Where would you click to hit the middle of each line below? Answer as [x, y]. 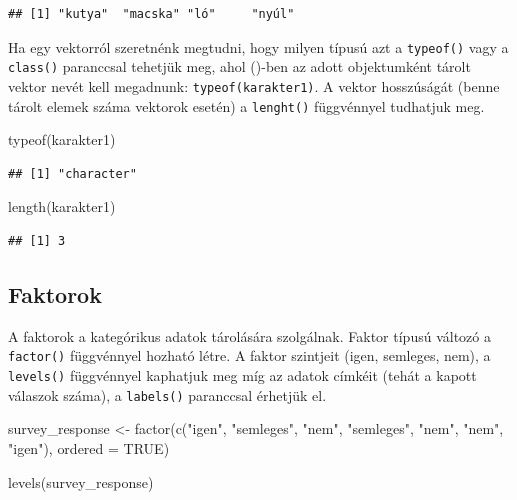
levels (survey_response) [81, 481]
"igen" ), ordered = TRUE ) [89, 447]
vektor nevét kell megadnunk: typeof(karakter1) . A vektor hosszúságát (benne [254, 85]
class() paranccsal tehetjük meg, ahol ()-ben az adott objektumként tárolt [239, 66]
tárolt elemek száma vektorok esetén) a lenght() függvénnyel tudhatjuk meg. [246, 105]
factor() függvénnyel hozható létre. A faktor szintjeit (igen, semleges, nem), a [249, 355]
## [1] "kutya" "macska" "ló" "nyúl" [151, 14]
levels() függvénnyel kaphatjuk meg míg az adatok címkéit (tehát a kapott [242, 375]
